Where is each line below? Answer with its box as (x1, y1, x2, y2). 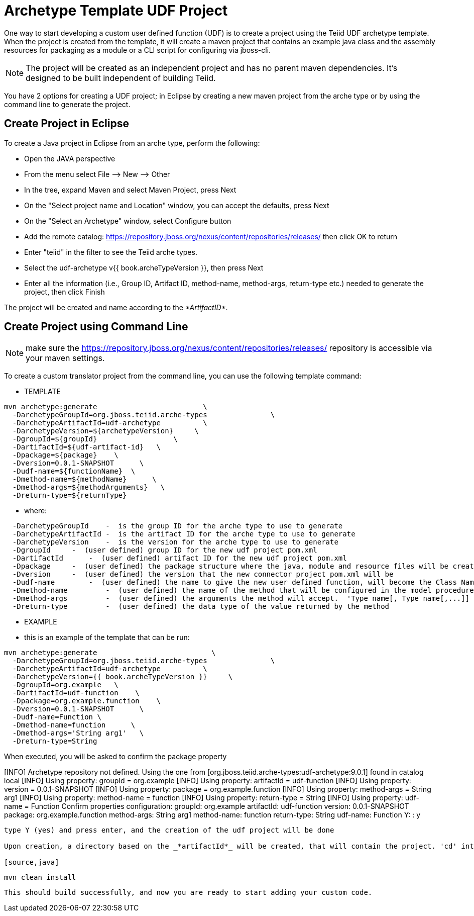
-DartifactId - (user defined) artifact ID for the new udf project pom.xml (12, 554, 347, 563)
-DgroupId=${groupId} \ (12, 435, 178, 443)
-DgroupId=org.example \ (12, 681, 118, 689)
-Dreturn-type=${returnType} (12, 491, 127, 500)
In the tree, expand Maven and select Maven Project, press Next (24, 185, 236, 194)
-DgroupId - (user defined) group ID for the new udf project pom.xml (12, 546, 317, 555)
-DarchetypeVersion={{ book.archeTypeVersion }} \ (12, 673, 233, 681)
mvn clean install (4, 873, 76, 882)
